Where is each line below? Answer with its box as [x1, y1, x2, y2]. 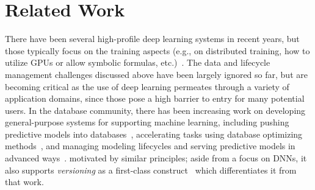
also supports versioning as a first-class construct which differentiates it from [5, 163, 297, 176]
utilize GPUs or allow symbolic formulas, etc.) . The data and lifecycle [5, 56, 270, 69]
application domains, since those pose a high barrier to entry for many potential [5, 92, 305, 105]
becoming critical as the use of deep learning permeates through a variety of [5, 80, 289, 93]
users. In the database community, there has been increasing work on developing [5, 104, 306, 116]
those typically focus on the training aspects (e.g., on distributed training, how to [5, 44, 310, 57]
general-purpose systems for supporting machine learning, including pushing [5, 116, 289, 128]
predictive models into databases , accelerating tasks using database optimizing [5, 127, 303, 140]
